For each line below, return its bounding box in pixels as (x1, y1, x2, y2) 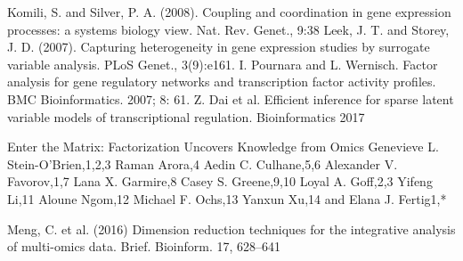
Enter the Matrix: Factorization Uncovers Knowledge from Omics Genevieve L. (7, 137, 439, 156)
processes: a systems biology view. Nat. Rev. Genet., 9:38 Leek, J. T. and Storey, (7, 20, 450, 38)
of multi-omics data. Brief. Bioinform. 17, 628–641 (7, 237, 280, 256)
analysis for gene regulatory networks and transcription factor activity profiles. (7, 72, 436, 91)
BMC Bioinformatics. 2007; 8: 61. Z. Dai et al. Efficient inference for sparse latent (7, 89, 454, 108)
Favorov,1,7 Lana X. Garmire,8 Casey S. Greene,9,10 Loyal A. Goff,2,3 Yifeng (7, 172, 433, 191)
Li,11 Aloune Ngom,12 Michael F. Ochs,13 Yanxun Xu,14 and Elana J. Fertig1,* (7, 189, 447, 208)
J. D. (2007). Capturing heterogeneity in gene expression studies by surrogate (7, 37, 430, 56)
